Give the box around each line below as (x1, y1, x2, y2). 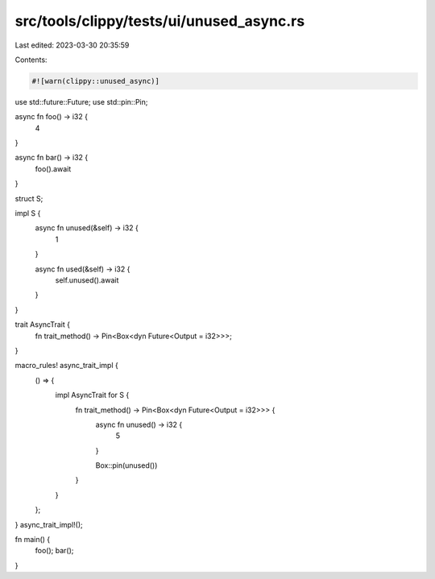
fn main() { (14, 535, 51, 544)
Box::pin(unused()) (95, 461, 158, 470)
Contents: (14, 55, 48, 64)
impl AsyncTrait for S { (55, 391, 130, 400)
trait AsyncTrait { (14, 320, 70, 329)
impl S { (14, 209, 41, 218)
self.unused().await (55, 275, 119, 285)
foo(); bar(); (35, 546, 74, 556)
